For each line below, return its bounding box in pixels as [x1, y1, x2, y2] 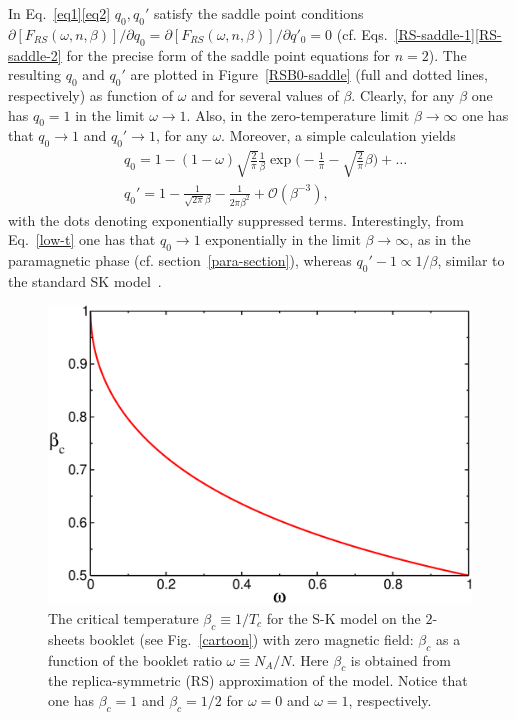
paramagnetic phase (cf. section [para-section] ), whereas [8, 250, 352, 271]
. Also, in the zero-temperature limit [186, 104, 410, 125]
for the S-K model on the [266, 607, 421, 628]
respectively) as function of [8, 84, 174, 105]
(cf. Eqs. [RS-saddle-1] [336, 23, 475, 44]
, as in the [409, 229, 471, 250]
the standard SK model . [8, 270, 162, 291]
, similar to [437, 250, 505, 271]
